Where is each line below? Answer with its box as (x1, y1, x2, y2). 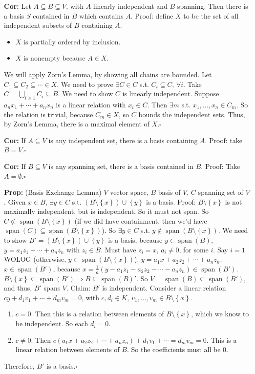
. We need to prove (57, 79, 113, 89)
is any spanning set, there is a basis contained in (48, 161, 194, 171)
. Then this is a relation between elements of (31, 309, 164, 319)
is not (225, 196, 242, 207)
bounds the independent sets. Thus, (138, 109, 245, 119)
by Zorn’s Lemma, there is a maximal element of (4, 119, 149, 129)
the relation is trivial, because (4, 109, 93, 119)
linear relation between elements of (15, 344, 120, 354)
